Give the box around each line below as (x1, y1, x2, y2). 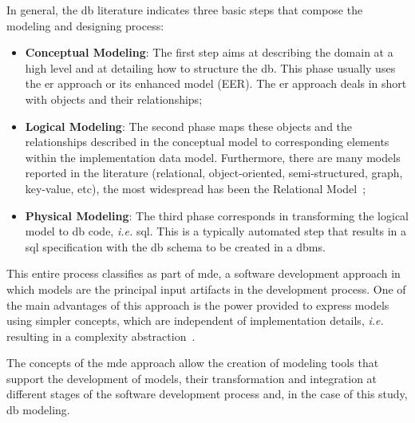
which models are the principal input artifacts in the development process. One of (6, 280, 406, 297)
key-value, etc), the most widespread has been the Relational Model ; (25, 180, 366, 196)
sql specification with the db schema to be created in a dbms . (25, 238, 326, 255)
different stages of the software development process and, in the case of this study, (6, 385, 408, 402)
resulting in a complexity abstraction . (6, 327, 196, 344)
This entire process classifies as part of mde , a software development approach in (6, 265, 401, 282)
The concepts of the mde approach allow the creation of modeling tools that (6, 354, 379, 371)
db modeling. (6, 401, 70, 418)
